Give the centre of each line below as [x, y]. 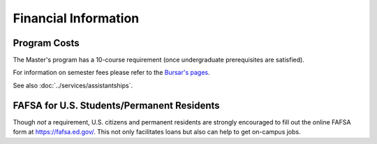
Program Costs [46, 43]
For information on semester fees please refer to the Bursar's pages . [111, 73]
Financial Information [76, 18]
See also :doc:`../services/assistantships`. [73, 85]
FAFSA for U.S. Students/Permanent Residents [116, 105]
